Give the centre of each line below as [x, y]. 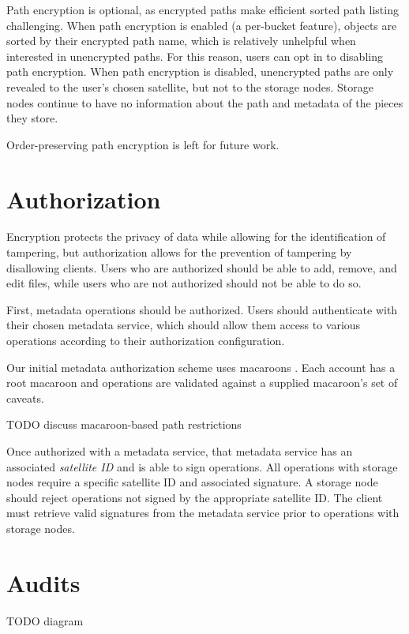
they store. [32, 118]
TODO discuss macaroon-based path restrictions [124, 424]
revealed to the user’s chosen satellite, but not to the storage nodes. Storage [190, 86]
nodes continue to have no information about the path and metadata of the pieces [205, 102]
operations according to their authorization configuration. [146, 341]
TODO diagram [45, 620]
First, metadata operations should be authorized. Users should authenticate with [202, 309]
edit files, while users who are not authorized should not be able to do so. [184, 283]
